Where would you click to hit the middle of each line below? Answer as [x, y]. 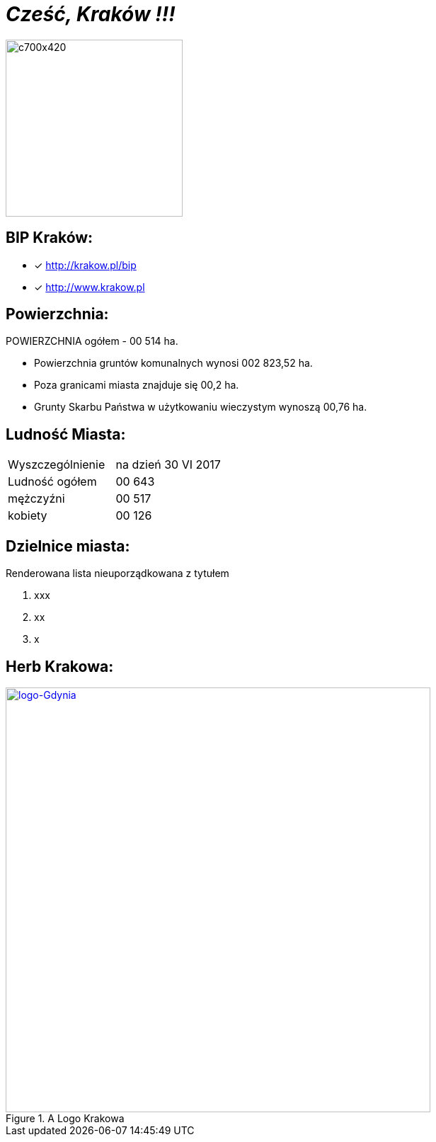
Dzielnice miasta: [68, 546]
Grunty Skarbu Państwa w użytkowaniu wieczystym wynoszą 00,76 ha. [201, 407]
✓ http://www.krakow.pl [90, 287]
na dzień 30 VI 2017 [168, 465]
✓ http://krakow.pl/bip [85, 265]
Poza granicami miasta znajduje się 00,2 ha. [137, 385]
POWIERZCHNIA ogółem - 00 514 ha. [92, 341]
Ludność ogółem [52, 482]
